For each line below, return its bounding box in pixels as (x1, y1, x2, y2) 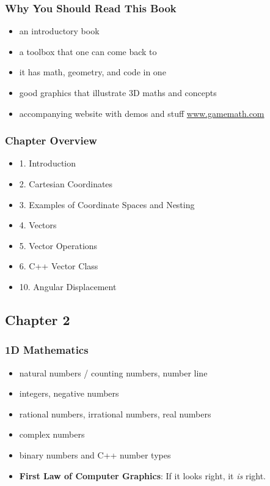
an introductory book (19, 24, 100, 37)
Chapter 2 (5, 310, 70, 329)
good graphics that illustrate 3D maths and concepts (19, 86, 217, 99)
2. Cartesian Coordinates (19, 178, 113, 190)
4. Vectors (19, 219, 57, 231)
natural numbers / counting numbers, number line (19, 366, 208, 379)
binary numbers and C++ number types (19, 448, 171, 461)
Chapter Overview (5, 133, 97, 148)
